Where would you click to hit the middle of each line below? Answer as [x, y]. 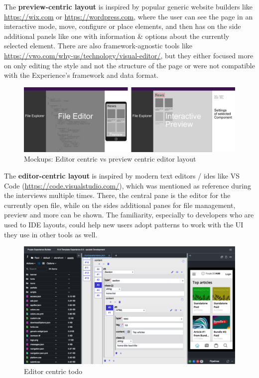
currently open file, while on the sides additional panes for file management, [120, 205]
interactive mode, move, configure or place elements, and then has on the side [123, 26]
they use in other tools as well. [51, 234]
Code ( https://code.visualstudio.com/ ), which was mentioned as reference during [128, 185]
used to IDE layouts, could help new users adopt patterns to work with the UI [124, 224]
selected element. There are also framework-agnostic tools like [98, 46]
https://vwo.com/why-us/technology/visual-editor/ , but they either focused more [129, 55]
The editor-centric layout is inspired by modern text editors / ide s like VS [122, 175]
